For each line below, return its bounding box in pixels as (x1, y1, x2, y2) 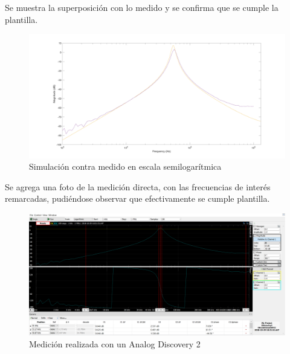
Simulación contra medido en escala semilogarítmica (29, 160, 222, 173)
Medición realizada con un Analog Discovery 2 (29, 337, 201, 350)
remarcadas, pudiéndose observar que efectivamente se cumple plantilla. (5, 192, 270, 205)
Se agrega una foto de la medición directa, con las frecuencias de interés (5, 180, 271, 193)
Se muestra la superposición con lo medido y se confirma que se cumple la (5, 1, 279, 13)
